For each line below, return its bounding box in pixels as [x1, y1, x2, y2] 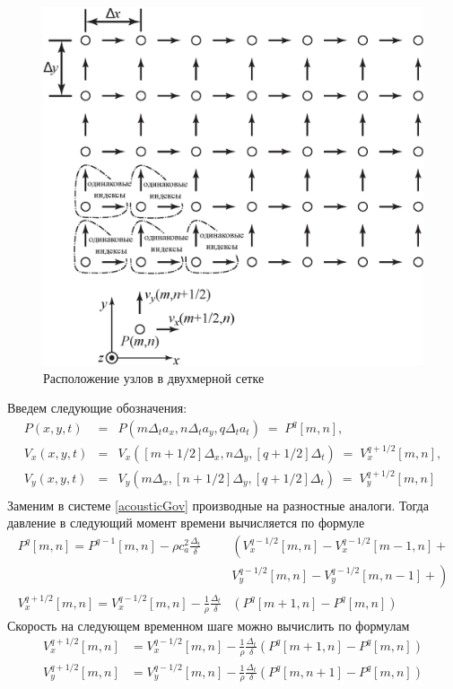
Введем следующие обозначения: [7, 398, 187, 417]
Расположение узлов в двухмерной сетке [43, 368, 265, 387]
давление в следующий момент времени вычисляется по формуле [7, 513, 365, 532]
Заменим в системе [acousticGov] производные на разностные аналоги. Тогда [7, 495, 429, 514]
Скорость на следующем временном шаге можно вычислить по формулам [7, 615, 410, 634]
